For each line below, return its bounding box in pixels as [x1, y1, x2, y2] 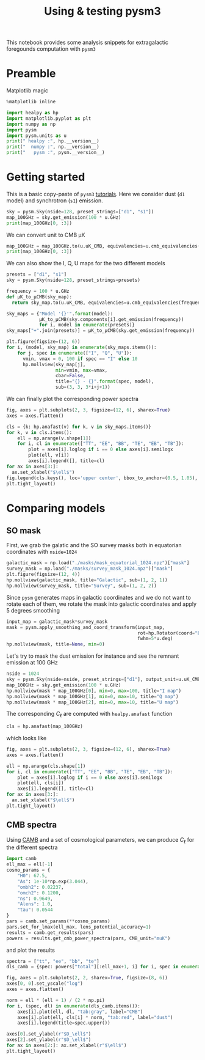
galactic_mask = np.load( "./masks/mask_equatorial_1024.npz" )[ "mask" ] [6, 560, 190, 566]
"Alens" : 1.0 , [17, 901, 53, 907]
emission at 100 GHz [6, 659, 58, 666]
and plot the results [6, 946, 55, 954]
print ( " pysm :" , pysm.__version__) [6, 150, 105, 156]
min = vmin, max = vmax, [55, 367, 108, 374]
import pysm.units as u [6, 133, 67, 139]
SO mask [6, 526, 41, 536]
